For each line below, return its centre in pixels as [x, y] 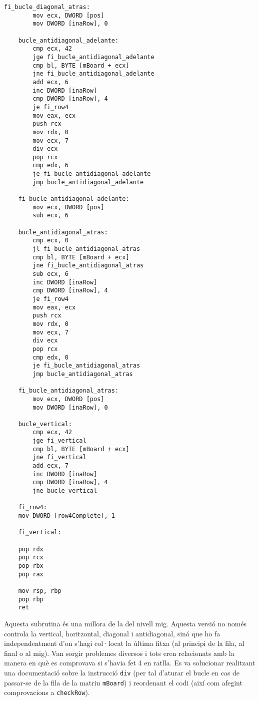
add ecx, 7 [50, 466]
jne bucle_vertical [65, 491]
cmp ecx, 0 [50, 241]
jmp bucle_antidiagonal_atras [83, 374]
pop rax [31, 574]
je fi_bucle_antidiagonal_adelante [92, 174]
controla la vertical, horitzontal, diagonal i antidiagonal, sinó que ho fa [112, 633]
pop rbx [31, 566]
